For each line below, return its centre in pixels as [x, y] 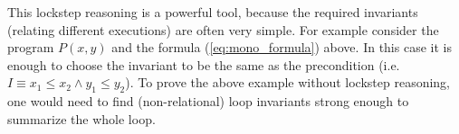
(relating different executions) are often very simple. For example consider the [223, 29]
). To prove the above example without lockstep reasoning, [288, 82]
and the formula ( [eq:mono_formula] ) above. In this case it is [282, 47]
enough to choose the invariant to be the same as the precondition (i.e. [204, 64]
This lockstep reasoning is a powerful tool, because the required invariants [213, 12]
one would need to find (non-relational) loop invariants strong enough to [208, 101]
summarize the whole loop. [81, 118]
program [31, 47]
